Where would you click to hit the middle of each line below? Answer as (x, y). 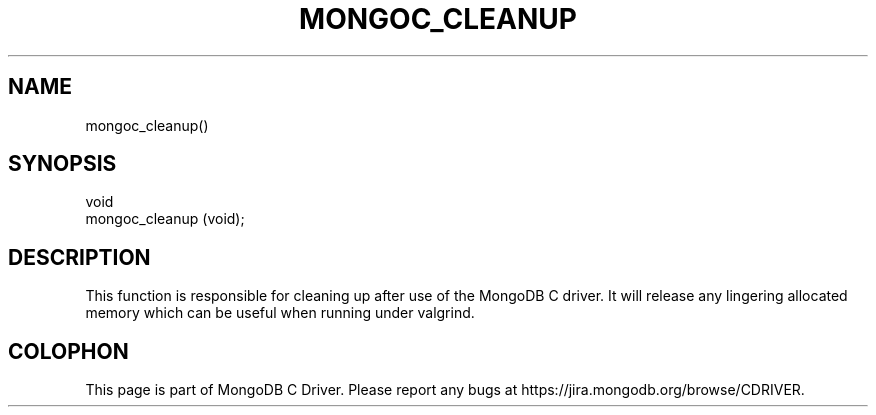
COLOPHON (68, 351)
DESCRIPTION (79, 257)
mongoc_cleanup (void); (165, 219)
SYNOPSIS (62, 164)
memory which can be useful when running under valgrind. (280, 313)
